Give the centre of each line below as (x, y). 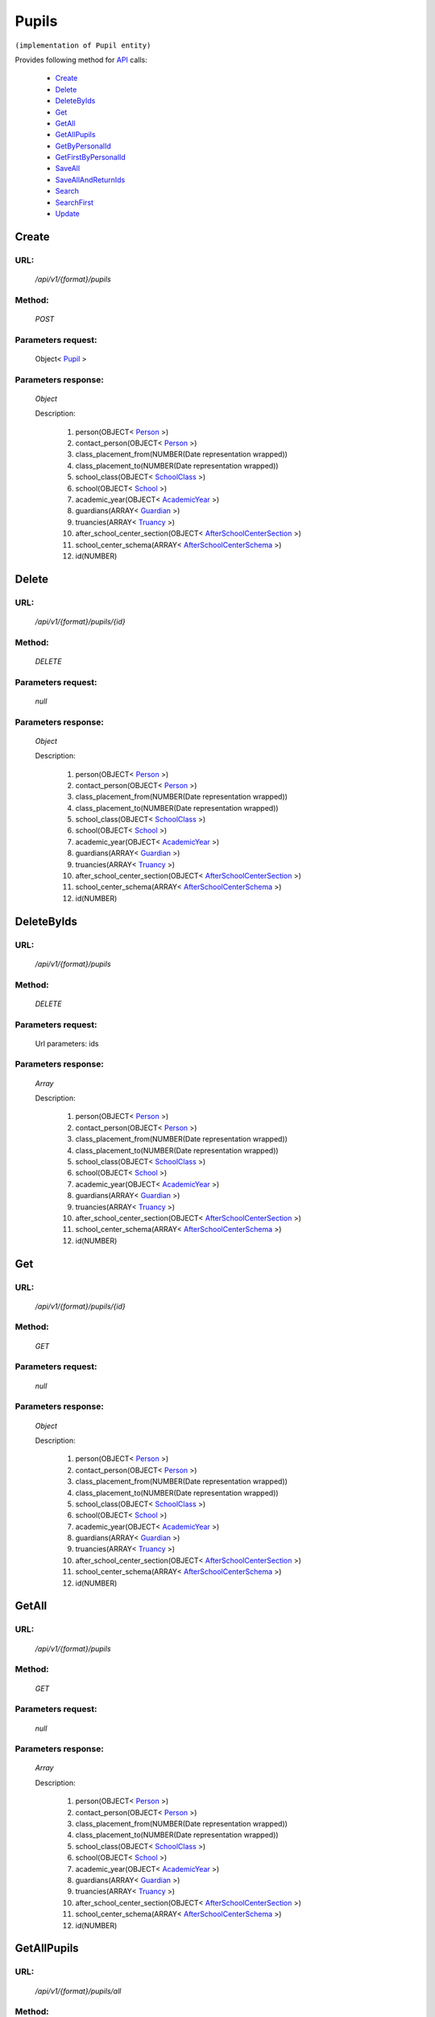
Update (68, 214)
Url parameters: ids (67, 1043)
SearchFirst (75, 203)
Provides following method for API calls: (81, 60)
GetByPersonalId (83, 146)
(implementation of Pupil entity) (83, 45)
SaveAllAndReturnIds (90, 180)
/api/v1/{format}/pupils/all (78, 1991)
